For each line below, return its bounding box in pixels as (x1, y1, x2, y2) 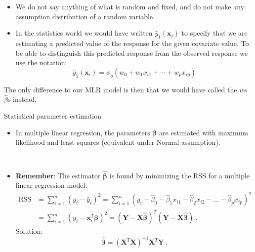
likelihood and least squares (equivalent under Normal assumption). (15, 137, 220, 147)
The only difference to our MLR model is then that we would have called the (4, 84, 237, 94)
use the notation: (15, 57, 67, 68)
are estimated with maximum (159, 127, 248, 137)
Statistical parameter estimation (4, 111, 102, 121)
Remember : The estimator (15, 170, 101, 180)
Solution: (15, 226, 43, 236)
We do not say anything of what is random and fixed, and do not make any (15, 1, 245, 11)
